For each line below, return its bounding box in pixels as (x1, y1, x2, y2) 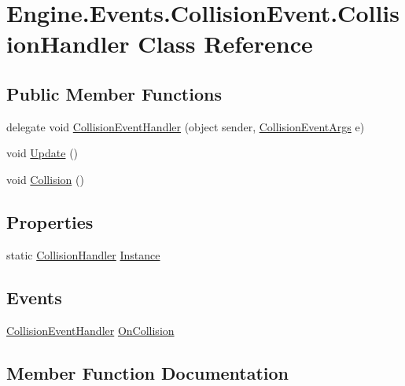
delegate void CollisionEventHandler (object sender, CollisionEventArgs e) (6, 118, 365, 134)
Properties (6, 209, 94, 233)
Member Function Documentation (6, 360, 289, 384)
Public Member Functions (6, 81, 222, 105)
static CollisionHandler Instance (6, 246, 160, 263)
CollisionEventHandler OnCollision (6, 322, 175, 338)
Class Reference (138, 28, 313, 60)
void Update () (6, 145, 79, 161)
